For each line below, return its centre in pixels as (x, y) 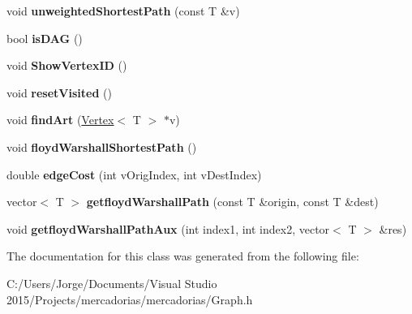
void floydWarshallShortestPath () (102, 146)
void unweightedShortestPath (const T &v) (123, 11)
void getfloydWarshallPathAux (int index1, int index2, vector (168, 228)
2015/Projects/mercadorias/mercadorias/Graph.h (130, 299)
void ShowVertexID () (67, 65)
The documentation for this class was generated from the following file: (183, 256)
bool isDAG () (45, 38)
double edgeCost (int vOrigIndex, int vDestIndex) (134, 174)
